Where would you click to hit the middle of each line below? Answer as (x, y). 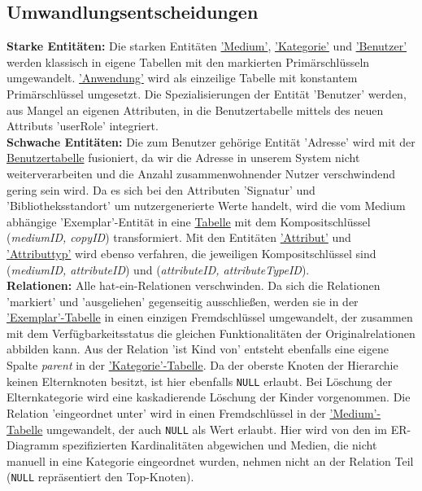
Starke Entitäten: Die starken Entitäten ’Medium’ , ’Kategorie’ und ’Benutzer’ (207, 46)
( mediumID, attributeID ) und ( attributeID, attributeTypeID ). (158, 269)
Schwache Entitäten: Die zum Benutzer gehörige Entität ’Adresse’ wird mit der (211, 141)
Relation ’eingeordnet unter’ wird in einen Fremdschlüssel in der (166, 412)
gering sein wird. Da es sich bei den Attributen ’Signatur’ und (161, 189)
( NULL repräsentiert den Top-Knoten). (100, 477)
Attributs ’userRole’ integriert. (83, 126)
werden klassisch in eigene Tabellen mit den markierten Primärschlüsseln (188, 61)
